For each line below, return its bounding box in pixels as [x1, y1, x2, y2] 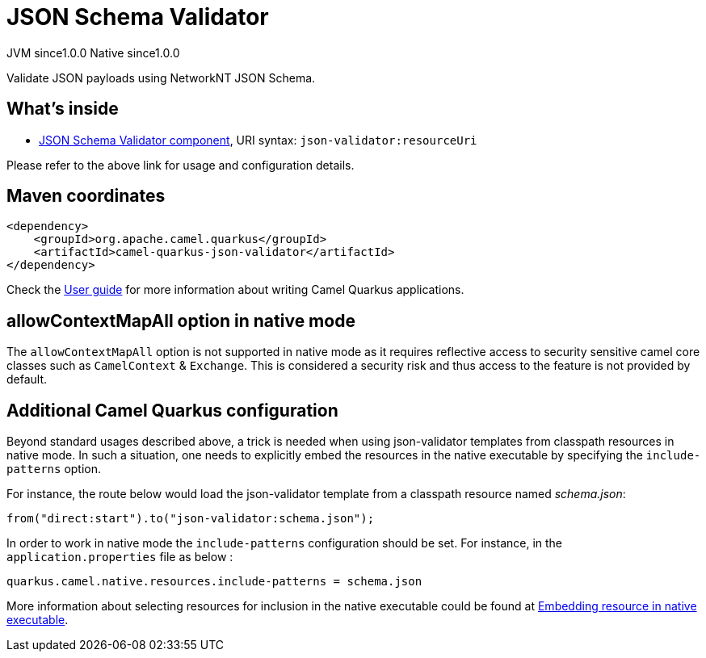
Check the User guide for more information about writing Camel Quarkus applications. [6, 283, 464, 297]
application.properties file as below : [6, 550, 233, 564]
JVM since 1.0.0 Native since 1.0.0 [6, 45, 180, 60]
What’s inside [6, 98, 119, 119]
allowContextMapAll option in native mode [6, 310, 355, 331]
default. [6, 372, 48, 387]
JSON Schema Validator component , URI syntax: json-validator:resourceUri [39, 132, 477, 147]
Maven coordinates [6, 186, 166, 207]
